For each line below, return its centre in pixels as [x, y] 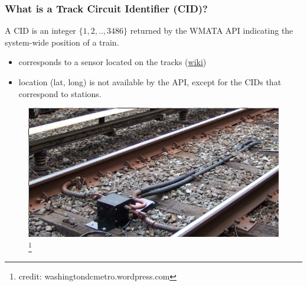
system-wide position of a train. [62, 42]
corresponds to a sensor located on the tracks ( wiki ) [112, 62]
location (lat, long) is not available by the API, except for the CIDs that [150, 82]
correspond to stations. [60, 93]
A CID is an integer [40, 30]
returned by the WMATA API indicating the [212, 30]
